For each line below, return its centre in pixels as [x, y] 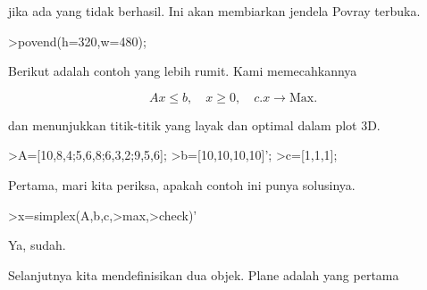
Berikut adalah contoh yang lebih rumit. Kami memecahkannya [183, 71]
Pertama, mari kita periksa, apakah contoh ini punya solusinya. [182, 184]
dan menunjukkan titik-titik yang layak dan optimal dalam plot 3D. [194, 124]
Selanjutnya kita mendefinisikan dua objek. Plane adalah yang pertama [204, 274]
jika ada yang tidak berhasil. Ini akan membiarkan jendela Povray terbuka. [214, 11]
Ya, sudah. [37, 245]
